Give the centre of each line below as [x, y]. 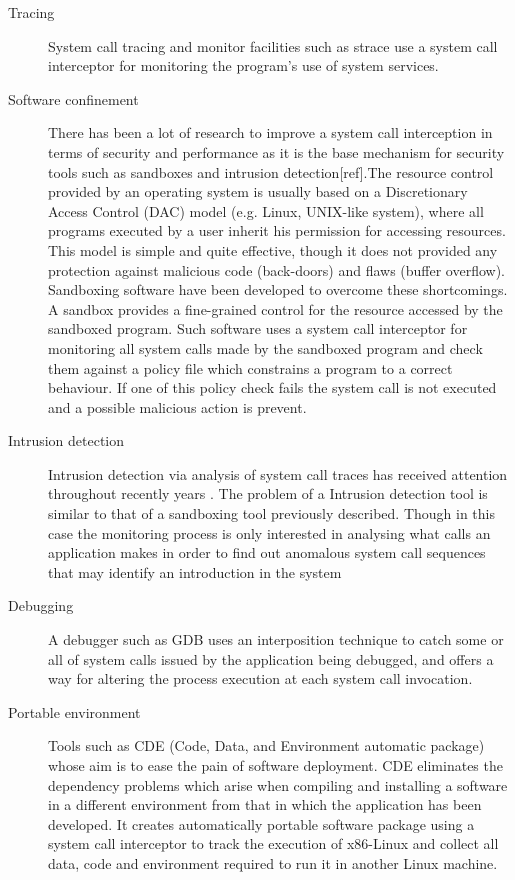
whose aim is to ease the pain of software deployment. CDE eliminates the [275, 765]
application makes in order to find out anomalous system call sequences [267, 552]
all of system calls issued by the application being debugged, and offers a [271, 658]
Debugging [41, 605]
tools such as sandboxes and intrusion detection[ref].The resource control [271, 171]
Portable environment [74, 711]
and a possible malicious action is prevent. [177, 406]
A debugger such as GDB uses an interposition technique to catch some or [276, 639]
